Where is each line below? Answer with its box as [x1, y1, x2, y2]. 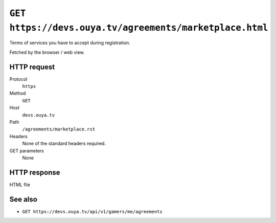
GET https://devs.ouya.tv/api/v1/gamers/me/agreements [22, 209, 163, 214]
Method [9, 90, 26, 97]
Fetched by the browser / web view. [9, 49, 85, 55]
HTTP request [9, 62, 55, 71]
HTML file [9, 182, 31, 188]
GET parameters [9, 147, 44, 153]
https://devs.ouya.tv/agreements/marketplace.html [9, 22, 268, 33]
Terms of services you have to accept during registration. [9, 40, 130, 46]
